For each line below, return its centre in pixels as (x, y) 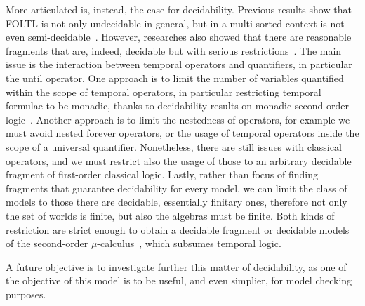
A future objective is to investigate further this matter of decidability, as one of (176, 266)
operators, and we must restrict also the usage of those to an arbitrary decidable (179, 160)
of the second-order (47, 243)
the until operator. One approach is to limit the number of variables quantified (175, 78)
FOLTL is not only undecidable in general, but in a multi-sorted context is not (175, 23)
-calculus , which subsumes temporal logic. (189, 243)
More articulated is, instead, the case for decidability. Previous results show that (179, 9)
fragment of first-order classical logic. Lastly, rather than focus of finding (162, 174)
